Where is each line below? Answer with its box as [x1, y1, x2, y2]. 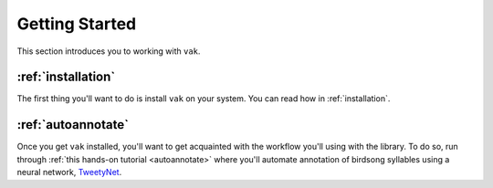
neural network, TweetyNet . [16, 167, 122, 178]
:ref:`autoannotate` [16, 117, 130, 132]
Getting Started [16, 14, 137, 34]
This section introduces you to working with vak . [16, 46, 201, 57]
